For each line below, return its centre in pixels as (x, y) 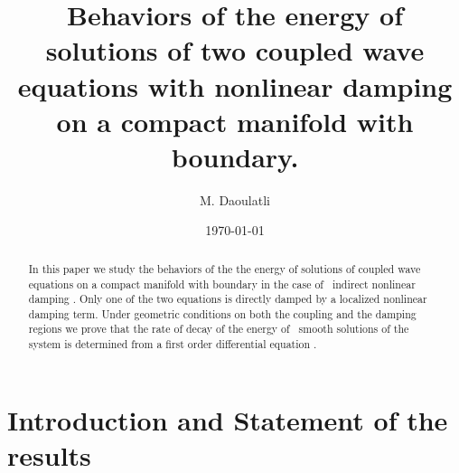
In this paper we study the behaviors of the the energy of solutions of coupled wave (225, 268)
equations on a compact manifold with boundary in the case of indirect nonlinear (222, 284)
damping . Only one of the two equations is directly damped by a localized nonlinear (228, 299)
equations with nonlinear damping (235, 85)
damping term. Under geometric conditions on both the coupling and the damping (222, 313)
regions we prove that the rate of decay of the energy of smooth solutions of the (219, 329)
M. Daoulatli (235, 199)
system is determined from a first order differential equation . (173, 344)
